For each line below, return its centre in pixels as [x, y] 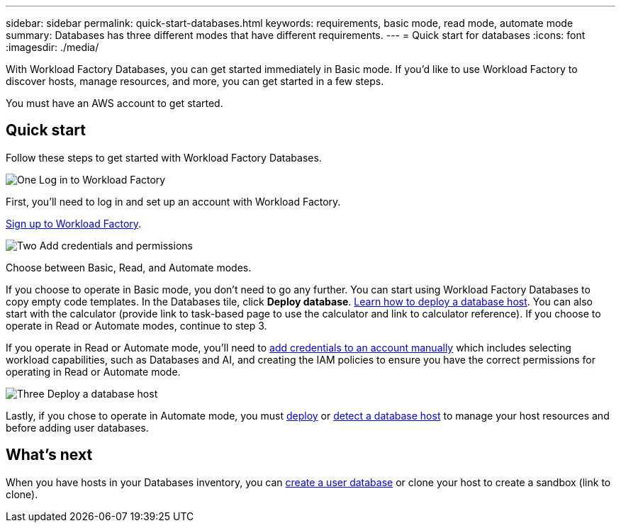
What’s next [49, 455]
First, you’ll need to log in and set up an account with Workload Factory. [173, 201]
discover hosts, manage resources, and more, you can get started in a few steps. [195, 81]
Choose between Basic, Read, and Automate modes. [129, 267]
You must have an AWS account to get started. [114, 103]
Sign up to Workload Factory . [74, 223]
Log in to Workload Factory [102, 179]
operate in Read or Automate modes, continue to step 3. [136, 325]
